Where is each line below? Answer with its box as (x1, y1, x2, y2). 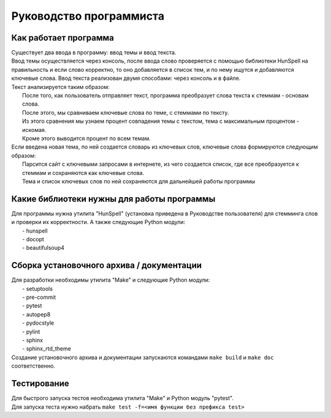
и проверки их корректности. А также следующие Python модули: (11, 219, 186, 226)
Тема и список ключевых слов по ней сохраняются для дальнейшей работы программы (22, 177, 256, 185)
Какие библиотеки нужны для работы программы (11, 193, 216, 204)
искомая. (22, 126, 47, 133)
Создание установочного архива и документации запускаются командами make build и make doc (11, 354, 274, 361)
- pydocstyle (22, 319, 55, 327)
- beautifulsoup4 (22, 244, 64, 252)
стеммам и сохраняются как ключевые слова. (22, 169, 144, 176)
